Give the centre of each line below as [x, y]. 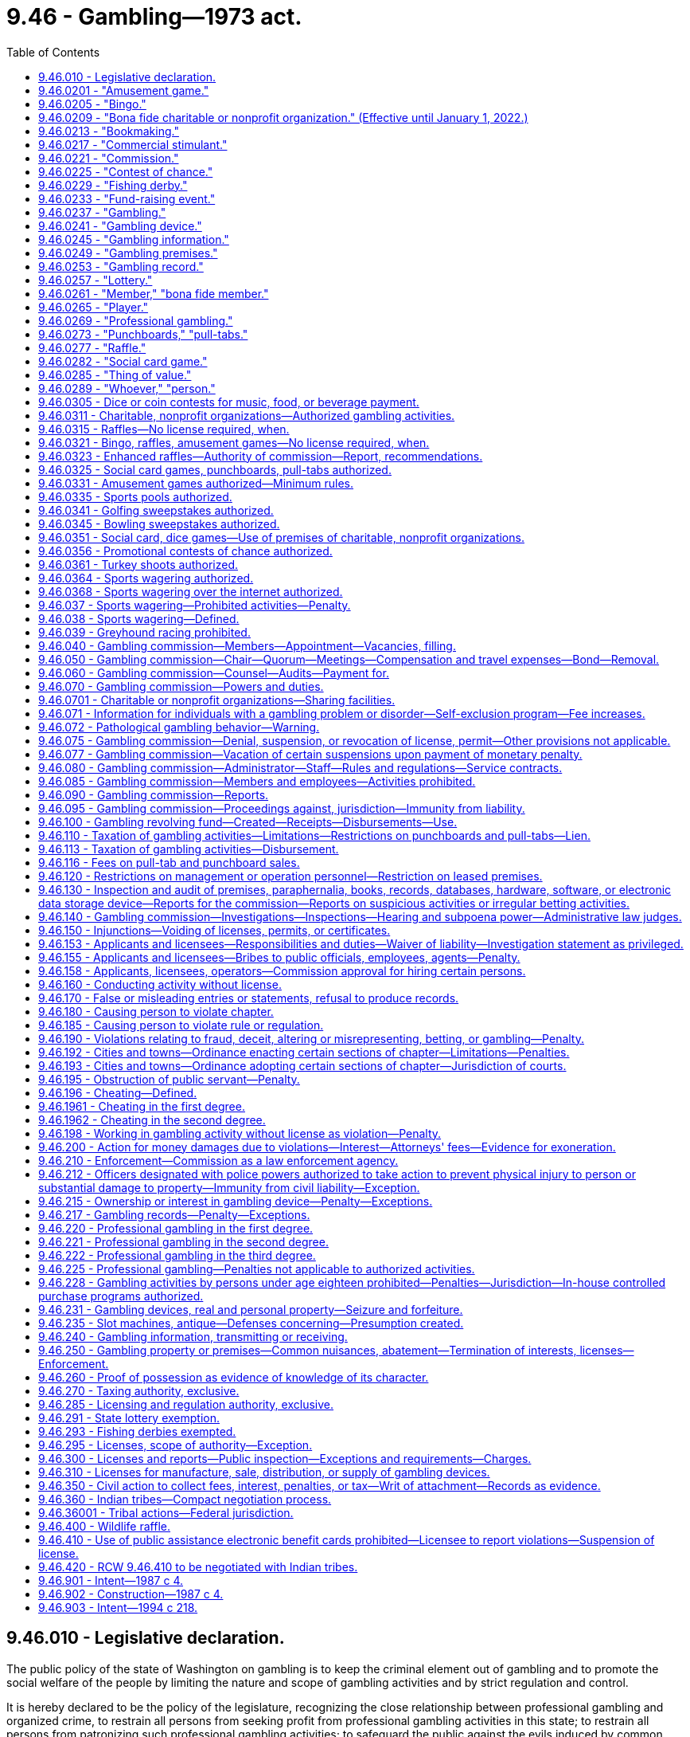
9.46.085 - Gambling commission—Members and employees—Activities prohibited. [257, 781]
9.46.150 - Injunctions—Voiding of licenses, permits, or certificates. [214, 930]
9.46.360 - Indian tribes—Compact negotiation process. [185, 1499]
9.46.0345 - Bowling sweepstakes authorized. [159, 523]
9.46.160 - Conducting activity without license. [160, 984]
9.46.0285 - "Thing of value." [115, 374]
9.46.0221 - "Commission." [109, 158]
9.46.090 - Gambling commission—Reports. [154, 794]
